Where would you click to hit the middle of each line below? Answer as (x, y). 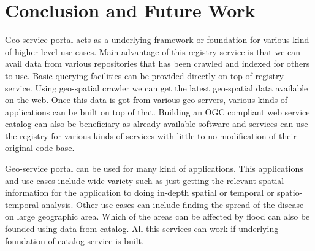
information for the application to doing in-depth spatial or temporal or (140, 192)
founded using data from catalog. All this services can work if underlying (142, 229)
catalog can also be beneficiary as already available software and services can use (157, 124)
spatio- (290, 192)
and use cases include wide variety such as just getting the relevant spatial (145, 180)
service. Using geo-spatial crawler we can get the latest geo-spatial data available (157, 87)
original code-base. (40, 148)
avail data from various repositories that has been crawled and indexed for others (157, 64)
